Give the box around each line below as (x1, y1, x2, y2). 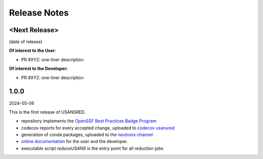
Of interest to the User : (9, 48, 56, 54)
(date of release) (9, 39, 42, 45)
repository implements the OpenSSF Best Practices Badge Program (21, 118, 157, 124)
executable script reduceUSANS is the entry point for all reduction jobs (21, 145, 164, 151)
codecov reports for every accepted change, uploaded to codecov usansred (21, 125, 175, 131)
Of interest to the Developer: (9, 66, 68, 72)
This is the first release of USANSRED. (9, 109, 86, 115)
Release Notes (9, 7, 69, 18)
